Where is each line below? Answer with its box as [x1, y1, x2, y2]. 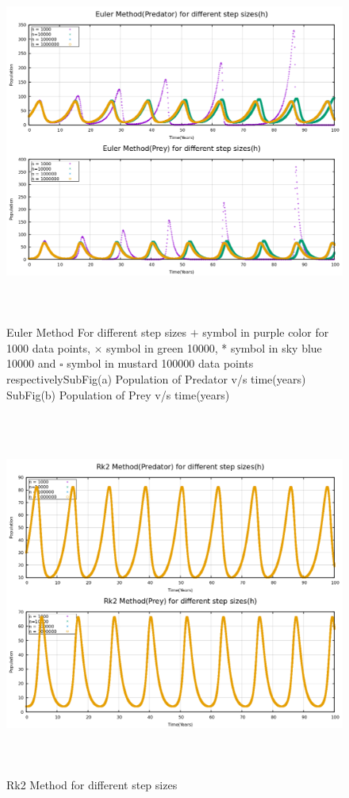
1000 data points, [6, 339, 90, 356]
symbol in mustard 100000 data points [67, 355, 254, 372]
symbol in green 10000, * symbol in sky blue [106, 339, 322, 356]
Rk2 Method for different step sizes [6, 777, 178, 793]
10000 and [6, 355, 56, 372]
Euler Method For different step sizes [6, 324, 187, 341]
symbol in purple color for [202, 324, 329, 341]
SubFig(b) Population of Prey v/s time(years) [6, 386, 230, 403]
